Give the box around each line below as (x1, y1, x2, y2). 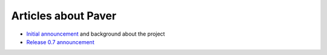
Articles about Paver (11, 9, 117, 22)
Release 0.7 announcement (26, 38, 94, 45)
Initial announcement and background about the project (26, 30, 165, 37)
